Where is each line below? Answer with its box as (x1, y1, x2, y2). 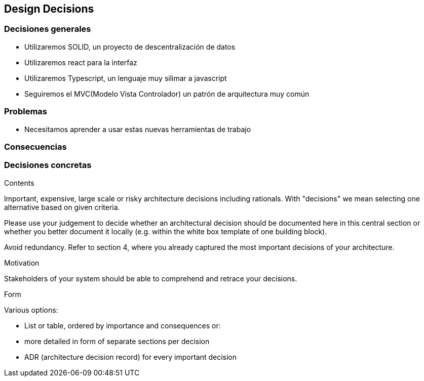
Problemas (4, 106, 47, 117)
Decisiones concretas (4, 160, 92, 171)
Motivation (4, 258, 40, 267)
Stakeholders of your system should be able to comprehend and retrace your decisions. (4, 274, 297, 283)
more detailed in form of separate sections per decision (24, 336, 210, 346)
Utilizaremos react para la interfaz (24, 58, 137, 67)
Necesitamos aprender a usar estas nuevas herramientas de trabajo (24, 124, 251, 134)
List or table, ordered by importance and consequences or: (24, 321, 221, 330)
